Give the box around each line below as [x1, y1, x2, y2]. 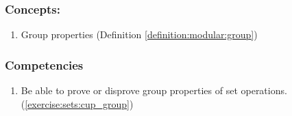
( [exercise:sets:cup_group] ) [21, 96, 134, 111]
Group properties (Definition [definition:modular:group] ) [21, 27, 258, 42]
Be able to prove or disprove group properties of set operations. [21, 83, 287, 98]
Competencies [5, 56, 84, 73]
